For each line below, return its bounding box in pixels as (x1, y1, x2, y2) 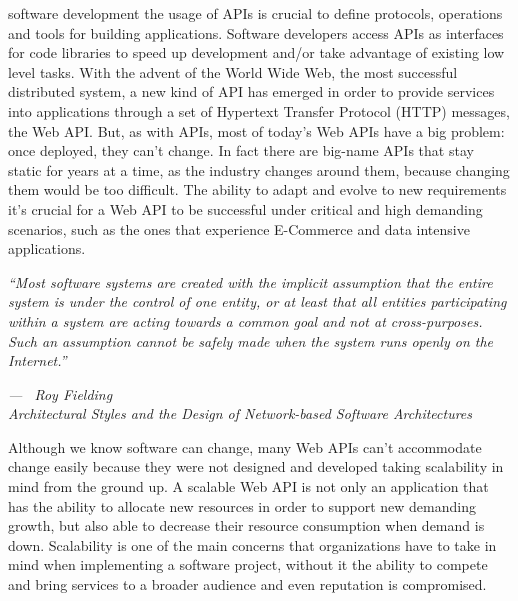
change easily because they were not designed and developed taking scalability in (8, 456, 504, 477)
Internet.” (8, 350, 67, 371)
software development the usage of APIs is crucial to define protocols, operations (8, 3, 503, 23)
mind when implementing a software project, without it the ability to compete (8, 554, 488, 575)
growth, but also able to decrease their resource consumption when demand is (8, 515, 485, 536)
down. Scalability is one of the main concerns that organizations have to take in (8, 534, 497, 555)
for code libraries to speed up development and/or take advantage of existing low (8, 42, 505, 63)
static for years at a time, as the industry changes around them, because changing (8, 159, 510, 180)
